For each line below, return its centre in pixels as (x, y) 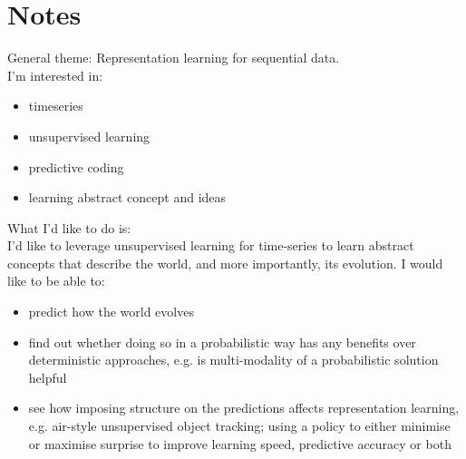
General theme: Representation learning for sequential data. (174, 58)
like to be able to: (56, 281)
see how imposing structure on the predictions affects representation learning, (244, 408)
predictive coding (76, 166)
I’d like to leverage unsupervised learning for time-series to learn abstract (211, 245)
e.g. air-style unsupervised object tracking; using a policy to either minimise (239, 426)
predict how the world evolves (111, 312)
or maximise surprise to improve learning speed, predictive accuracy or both (240, 443)
